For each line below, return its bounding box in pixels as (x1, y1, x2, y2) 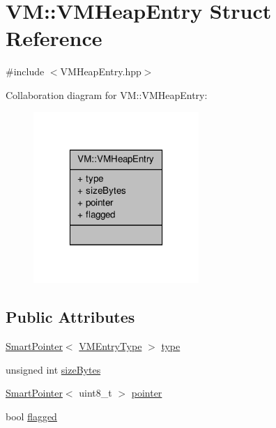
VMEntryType (79, 338, 142, 353)
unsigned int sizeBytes (6, 362, 101, 376)
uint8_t (79, 385, 112, 400)
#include (6, 64, 45, 79)
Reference (6, 24, 102, 52)
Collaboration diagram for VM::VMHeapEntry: (6, 87, 208, 102)
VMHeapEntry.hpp (60, 64, 141, 79)
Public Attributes (6, 306, 135, 328)
